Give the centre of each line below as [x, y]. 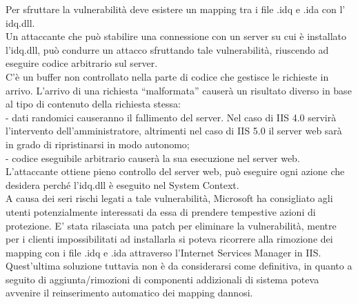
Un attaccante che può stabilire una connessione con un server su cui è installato [176, 36]
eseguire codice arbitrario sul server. [82, 63]
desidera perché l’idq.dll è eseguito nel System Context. [122, 184]
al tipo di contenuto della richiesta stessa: [93, 104]
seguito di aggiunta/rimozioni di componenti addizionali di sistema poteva [162, 279]
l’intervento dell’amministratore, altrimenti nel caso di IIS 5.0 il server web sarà [174, 131]
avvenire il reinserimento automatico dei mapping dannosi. [129, 293]
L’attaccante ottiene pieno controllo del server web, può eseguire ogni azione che [175, 171]
